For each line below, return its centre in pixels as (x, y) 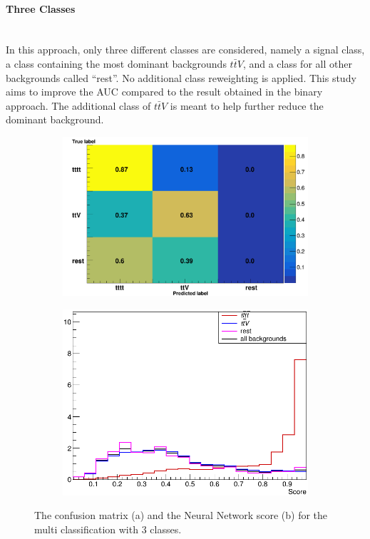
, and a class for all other (297, 63)
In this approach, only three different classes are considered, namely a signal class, (185, 50)
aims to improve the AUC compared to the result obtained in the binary (164, 92)
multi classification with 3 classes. (108, 529)
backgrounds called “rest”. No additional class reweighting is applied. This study (181, 77)
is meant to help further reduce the (247, 105)
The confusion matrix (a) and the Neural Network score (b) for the (181, 515)
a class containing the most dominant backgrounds (116, 63)
